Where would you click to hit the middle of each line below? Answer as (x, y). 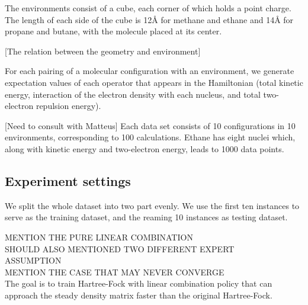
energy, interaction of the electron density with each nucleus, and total (133, 94)
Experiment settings (68, 180)
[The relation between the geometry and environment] (103, 51)
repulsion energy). (68, 106)
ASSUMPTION (33, 260)
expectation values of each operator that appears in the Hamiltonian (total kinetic (154, 82)
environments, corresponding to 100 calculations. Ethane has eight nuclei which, (150, 137)
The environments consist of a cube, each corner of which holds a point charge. (148, 8)
